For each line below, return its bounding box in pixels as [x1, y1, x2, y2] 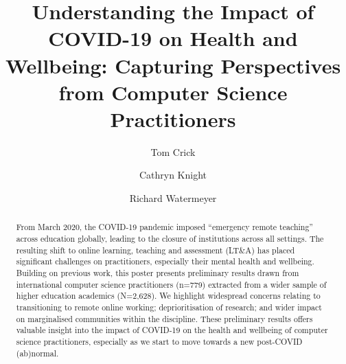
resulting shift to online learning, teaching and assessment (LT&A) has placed [16, 244, 295, 255]
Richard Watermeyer [129, 191, 217, 205]
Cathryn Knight [139, 168, 207, 182]
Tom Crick [150, 144, 196, 159]
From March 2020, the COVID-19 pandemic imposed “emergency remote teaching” [16, 221, 313, 233]
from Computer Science [58, 78, 288, 106]
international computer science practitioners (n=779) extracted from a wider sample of [16, 278, 327, 290]
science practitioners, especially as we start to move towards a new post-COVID [16, 336, 303, 348]
